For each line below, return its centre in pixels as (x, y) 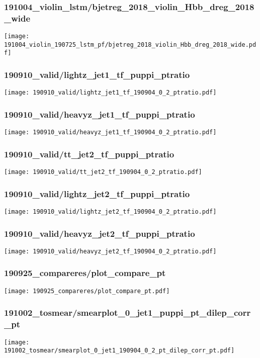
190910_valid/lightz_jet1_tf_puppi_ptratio (97, 75)
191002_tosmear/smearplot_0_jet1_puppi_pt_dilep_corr (127, 312)
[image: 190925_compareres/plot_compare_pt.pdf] (87, 291)
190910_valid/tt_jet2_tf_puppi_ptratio (89, 154)
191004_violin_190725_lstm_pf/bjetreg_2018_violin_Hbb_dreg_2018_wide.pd (130, 44)
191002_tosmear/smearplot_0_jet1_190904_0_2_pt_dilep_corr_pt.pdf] (119, 351)
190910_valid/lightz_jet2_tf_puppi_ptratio (97, 193)
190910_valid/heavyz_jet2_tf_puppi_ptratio (100, 233)
